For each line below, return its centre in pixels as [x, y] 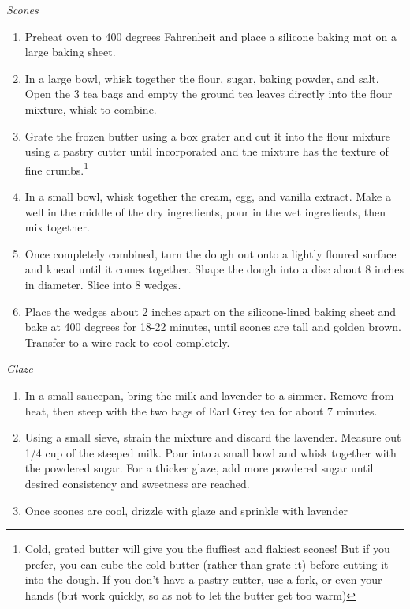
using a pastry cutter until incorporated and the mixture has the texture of [207, 151]
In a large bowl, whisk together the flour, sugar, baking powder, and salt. [202, 78]
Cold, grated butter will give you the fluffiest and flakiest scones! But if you [207, 549]
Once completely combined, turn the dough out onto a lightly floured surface [211, 253]
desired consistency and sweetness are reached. [137, 483]
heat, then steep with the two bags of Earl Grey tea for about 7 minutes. [201, 410]
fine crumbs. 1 [57, 168]
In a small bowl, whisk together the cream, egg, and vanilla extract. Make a [208, 196]
